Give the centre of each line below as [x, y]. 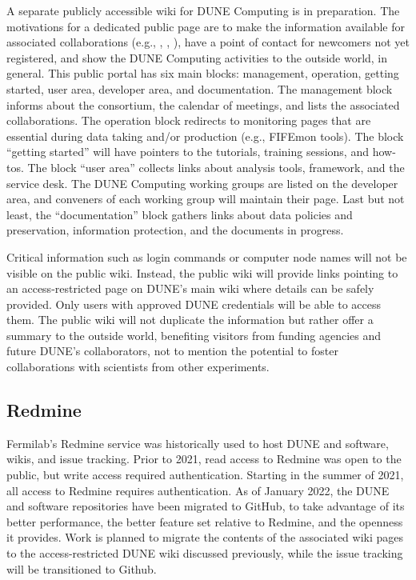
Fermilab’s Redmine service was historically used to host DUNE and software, [198, 443]
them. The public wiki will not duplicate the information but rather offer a [190, 320]
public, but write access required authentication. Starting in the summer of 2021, [205, 475]
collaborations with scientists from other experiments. [138, 367]
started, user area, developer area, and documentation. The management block [200, 88]
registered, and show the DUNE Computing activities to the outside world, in [197, 57]
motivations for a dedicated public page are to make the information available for [206, 26]
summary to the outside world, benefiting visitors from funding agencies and [194, 335]
